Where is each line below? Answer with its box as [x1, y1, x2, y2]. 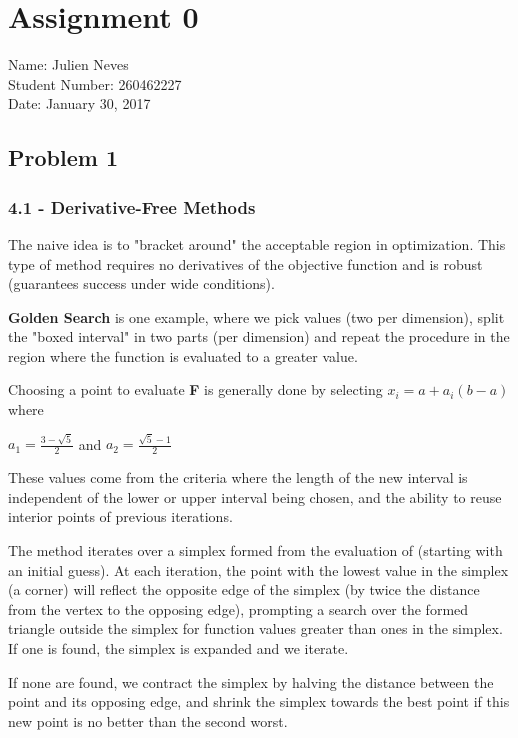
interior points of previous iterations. [8, 506, 233, 527]
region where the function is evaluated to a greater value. [8, 345, 358, 366]
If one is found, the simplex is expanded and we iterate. [8, 637, 349, 658]
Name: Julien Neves [8, 54, 129, 75]
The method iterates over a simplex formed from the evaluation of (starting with [8, 539, 503, 560]
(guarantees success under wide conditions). [8, 273, 275, 294]
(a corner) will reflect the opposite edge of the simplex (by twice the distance [8, 579, 480, 600]
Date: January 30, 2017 [8, 93, 151, 114]
